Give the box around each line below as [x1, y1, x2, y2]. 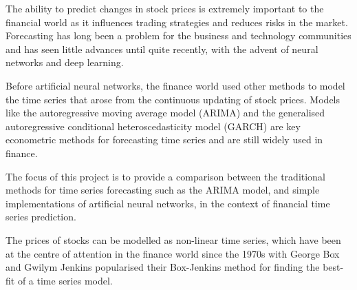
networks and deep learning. [6, 55, 124, 70]
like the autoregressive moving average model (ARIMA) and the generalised [6, 105, 325, 120]
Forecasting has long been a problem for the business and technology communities [6, 28, 351, 43]
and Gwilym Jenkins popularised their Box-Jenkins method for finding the [6, 260, 320, 274]
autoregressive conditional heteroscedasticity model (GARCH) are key [6, 118, 301, 133]
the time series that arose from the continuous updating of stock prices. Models [6, 92, 340, 106]
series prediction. [6, 209, 76, 224]
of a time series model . [17, 273, 113, 287]
